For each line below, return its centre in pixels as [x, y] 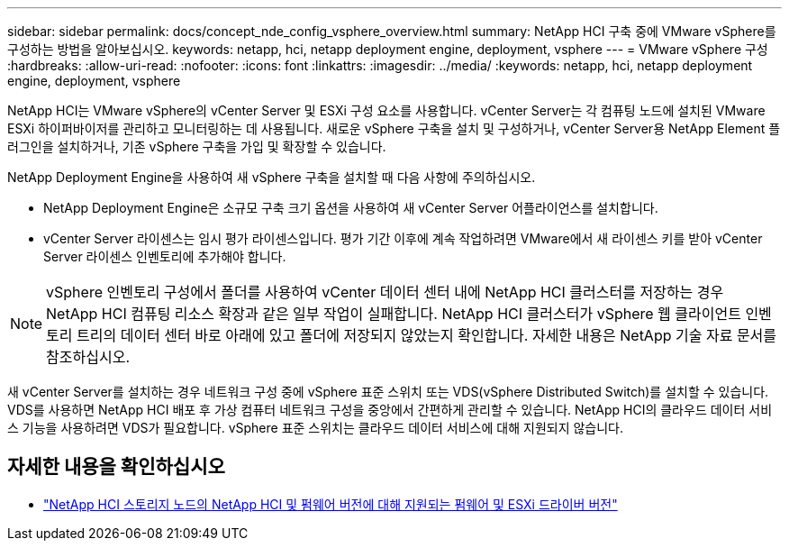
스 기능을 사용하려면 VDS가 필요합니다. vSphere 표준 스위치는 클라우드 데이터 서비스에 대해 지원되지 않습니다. [316, 428]
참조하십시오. [88, 357]
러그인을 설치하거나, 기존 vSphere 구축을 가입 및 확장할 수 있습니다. [197, 146]
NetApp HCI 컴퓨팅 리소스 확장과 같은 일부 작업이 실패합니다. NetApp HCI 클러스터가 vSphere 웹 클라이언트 [394, 314]
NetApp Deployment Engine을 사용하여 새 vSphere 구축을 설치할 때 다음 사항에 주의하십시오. [272, 177]
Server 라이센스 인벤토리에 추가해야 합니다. [165, 256]
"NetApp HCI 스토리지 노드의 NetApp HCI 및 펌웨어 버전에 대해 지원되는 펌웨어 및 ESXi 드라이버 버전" [331, 504]
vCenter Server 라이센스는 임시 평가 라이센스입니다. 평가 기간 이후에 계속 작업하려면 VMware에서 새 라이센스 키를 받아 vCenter [403, 238]
